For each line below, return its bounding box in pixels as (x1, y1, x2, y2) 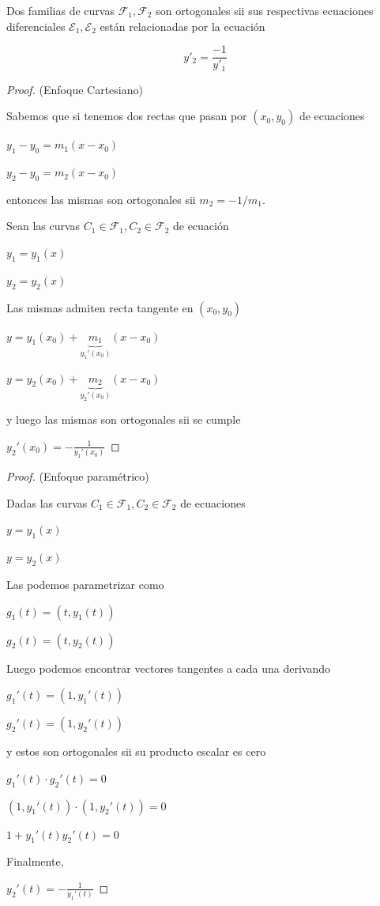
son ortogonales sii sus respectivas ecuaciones (156, 2, 374, 18)
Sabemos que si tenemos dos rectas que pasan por (6, 108, 247, 124)
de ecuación (172, 217, 229, 234)
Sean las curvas (6, 217, 81, 234)
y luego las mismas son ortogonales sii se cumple (6, 411, 241, 428)
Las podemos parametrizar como (6, 576, 164, 592)
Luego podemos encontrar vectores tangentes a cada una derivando (6, 659, 331, 676)
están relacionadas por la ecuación (100, 17, 265, 34)
